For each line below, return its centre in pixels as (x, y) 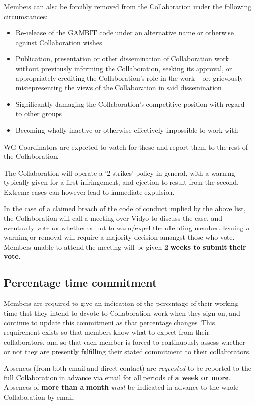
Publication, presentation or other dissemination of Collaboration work (122, 59)
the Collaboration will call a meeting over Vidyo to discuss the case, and (113, 218)
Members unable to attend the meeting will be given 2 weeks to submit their (125, 246)
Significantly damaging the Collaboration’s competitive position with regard (130, 104)
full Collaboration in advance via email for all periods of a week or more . (117, 377)
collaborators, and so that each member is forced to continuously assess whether (125, 342)
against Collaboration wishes (59, 42)
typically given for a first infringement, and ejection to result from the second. (122, 182)
